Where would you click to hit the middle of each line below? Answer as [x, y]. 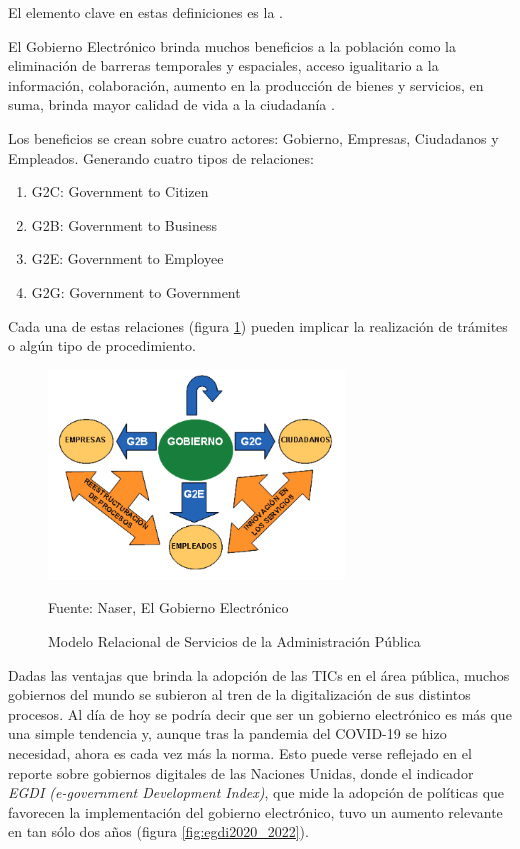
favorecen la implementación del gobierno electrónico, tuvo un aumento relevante [255, 811]
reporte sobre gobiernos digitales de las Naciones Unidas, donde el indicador [241, 772]
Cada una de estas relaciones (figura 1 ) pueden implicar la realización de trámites [258, 325]
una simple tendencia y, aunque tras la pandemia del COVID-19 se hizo [227, 733]
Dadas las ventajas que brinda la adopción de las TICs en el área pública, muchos [259, 674]
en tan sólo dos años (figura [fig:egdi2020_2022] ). [158, 831]
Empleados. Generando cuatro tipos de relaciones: [161, 157]
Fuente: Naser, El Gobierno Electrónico [168, 607]
